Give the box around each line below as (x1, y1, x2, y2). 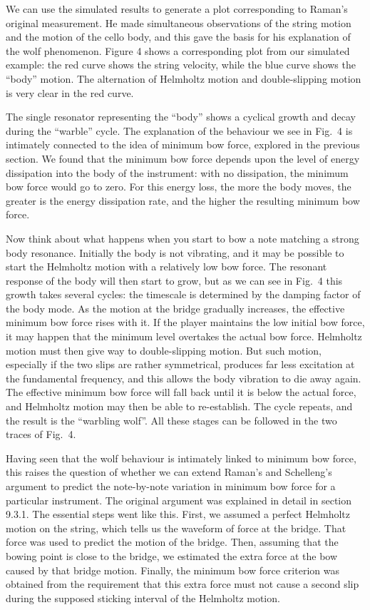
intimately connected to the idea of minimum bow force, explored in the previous (6, 137, 360, 152)
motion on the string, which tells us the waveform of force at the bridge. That (6, 520, 346, 535)
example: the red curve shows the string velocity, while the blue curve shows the (6, 57, 356, 72)
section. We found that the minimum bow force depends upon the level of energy (6, 151, 360, 166)
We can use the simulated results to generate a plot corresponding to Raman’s (6, 1, 348, 16)
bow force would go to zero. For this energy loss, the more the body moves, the (6, 179, 351, 194)
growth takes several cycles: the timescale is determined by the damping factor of (6, 287, 361, 302)
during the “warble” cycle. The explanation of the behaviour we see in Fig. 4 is (6, 123, 353, 138)
